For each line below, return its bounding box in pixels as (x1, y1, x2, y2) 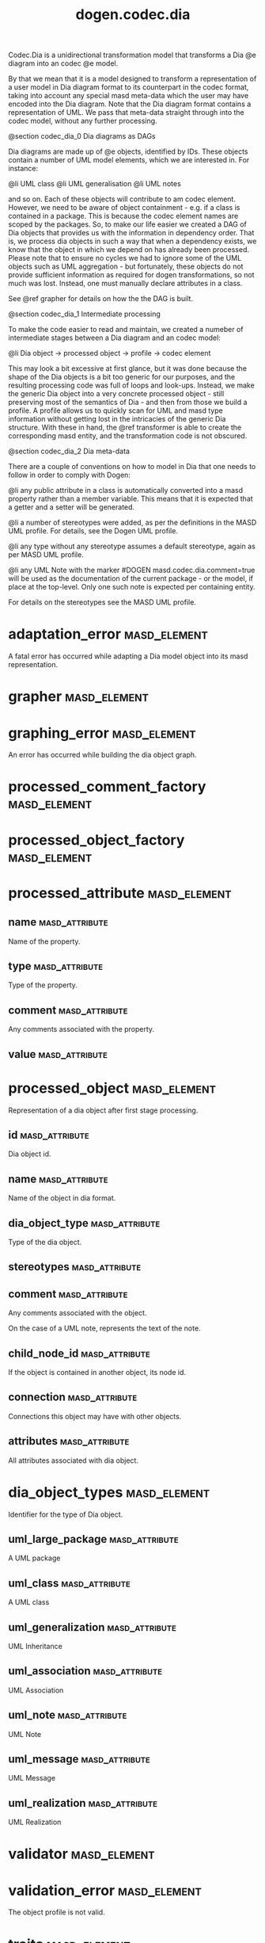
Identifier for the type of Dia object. (8, 1510, 123, 1519)
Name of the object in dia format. (8, 1193, 116, 1203)
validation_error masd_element (8, 1881, 202, 1899)
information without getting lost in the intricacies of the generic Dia (8, 414, 226, 424)
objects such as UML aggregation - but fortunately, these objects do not (8, 261, 244, 271)
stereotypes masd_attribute (8, 1260, 142, 1273)
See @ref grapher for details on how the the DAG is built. (8, 294, 194, 303)
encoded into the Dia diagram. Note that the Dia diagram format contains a (8, 99, 252, 109)
